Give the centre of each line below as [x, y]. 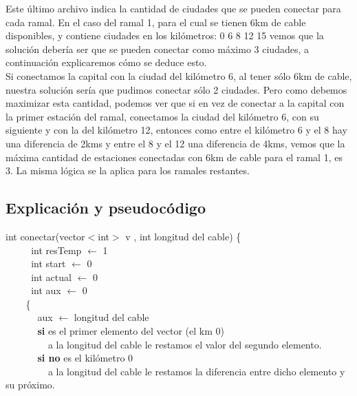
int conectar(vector [45, 236]
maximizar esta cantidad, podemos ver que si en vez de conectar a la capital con [175, 103]
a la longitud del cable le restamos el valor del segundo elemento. [185, 344]
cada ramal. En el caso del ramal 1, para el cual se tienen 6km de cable [156, 22]
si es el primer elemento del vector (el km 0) [131, 331]
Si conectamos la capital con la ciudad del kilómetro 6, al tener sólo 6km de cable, [179, 75]
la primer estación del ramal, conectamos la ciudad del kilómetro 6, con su [162, 116]
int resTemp [56, 250]
